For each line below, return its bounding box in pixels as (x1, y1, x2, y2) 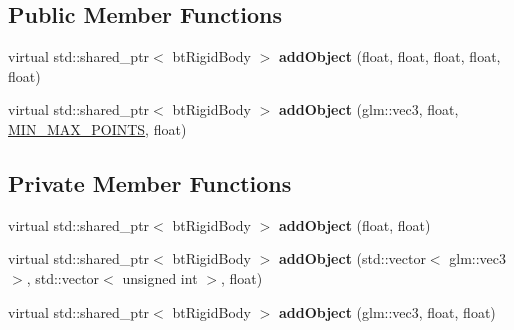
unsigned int (122, 267, 198, 288)
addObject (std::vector (278, 248, 426, 269)
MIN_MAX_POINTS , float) (8, 118, 187, 139)
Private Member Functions (8, 167, 292, 198)
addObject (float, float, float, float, (278, 46, 501, 67)
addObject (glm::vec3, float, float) (278, 301, 496, 322)
